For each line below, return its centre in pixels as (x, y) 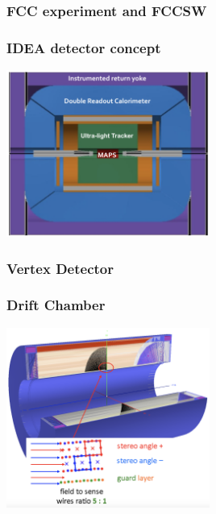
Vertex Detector (60, 268)
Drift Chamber (56, 305)
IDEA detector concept (84, 47)
